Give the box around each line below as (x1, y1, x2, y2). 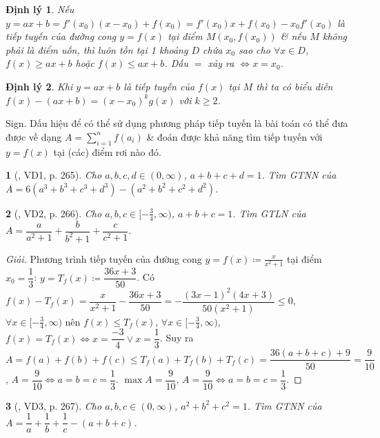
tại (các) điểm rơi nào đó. (53, 144, 161, 159)
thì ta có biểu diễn (256, 79, 333, 93)
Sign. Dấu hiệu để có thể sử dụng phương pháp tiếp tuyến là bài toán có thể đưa (6, 116, 348, 130)
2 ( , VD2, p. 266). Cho (6, 206, 102, 220)
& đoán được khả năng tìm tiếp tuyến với (146, 129, 323, 143)
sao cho (239, 42, 270, 57)
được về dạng (6, 129, 62, 143)
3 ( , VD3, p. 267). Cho (6, 398, 102, 412)
